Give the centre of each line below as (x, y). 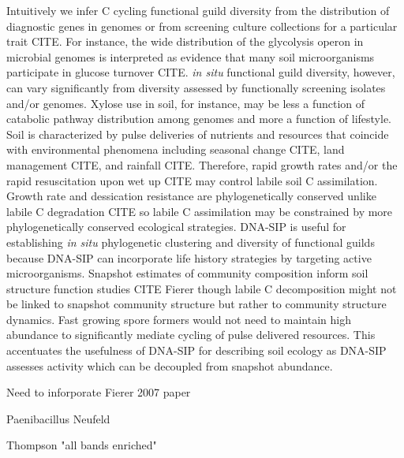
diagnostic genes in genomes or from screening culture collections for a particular (202, 26)
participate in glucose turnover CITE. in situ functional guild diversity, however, (201, 72)
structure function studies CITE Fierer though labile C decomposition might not (202, 288)
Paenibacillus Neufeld (58, 418)
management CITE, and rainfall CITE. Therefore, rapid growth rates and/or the (202, 164)
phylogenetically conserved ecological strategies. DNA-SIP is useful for (176, 227)
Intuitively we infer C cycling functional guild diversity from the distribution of (198, 10)
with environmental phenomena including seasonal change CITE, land (176, 149)
